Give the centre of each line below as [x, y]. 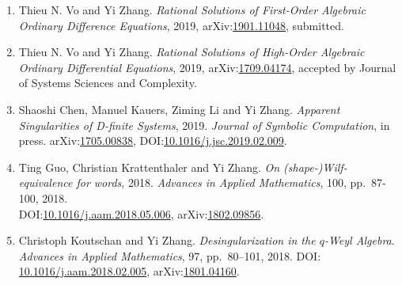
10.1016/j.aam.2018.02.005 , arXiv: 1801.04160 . [129, 271]
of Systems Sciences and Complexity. [108, 83]
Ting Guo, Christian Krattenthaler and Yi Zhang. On [149, 167]
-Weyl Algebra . [359, 240]
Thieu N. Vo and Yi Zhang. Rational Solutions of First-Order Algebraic [192, 9]
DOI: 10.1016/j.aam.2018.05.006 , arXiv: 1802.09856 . [141, 213]
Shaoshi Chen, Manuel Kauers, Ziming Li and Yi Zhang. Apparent [179, 109]
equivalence [46, 182]
